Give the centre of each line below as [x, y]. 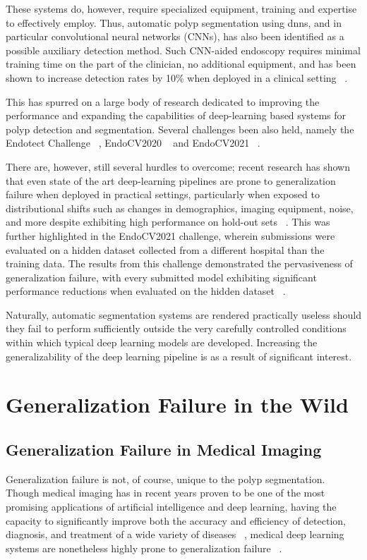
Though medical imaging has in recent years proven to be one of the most [166, 493]
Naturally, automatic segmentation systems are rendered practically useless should [184, 314]
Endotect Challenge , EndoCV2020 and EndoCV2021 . [133, 143]
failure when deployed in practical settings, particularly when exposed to [163, 194]
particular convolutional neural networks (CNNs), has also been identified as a [175, 36]
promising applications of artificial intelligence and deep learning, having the [171, 507]
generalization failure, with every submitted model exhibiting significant [161, 277]
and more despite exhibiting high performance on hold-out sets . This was [168, 222]
